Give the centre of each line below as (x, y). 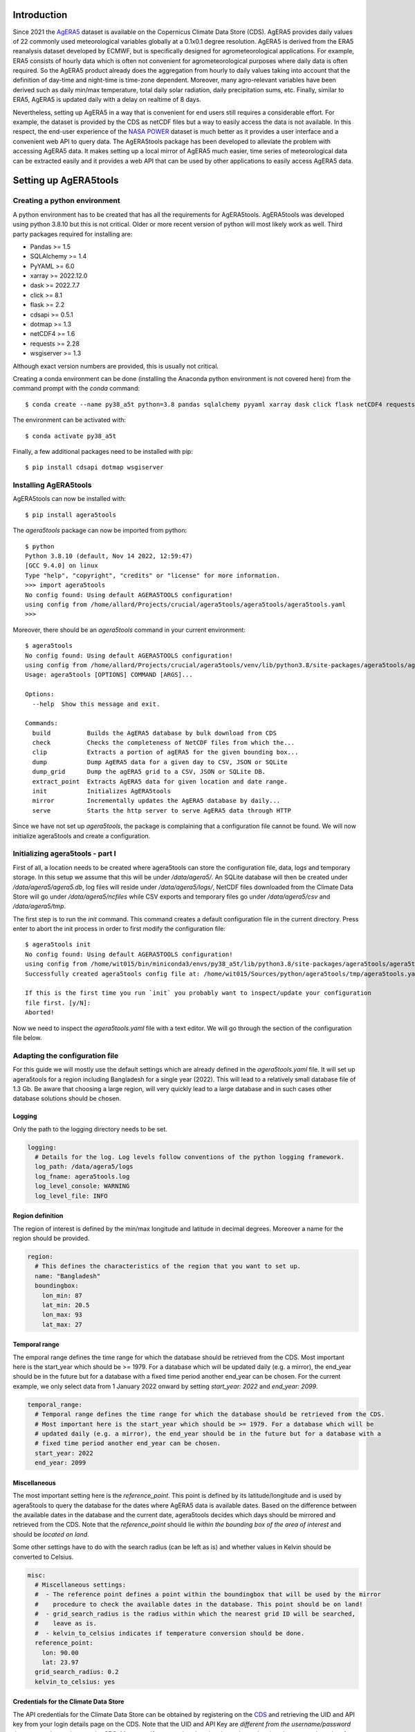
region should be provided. (51, 1238)
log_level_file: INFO (72, 1196)
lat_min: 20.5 (66, 1305)
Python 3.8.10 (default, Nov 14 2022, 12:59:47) (109, 556)
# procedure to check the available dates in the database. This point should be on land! (199, 1604)
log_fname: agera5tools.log (82, 1176)
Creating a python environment (66, 201)
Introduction (40, 15)
